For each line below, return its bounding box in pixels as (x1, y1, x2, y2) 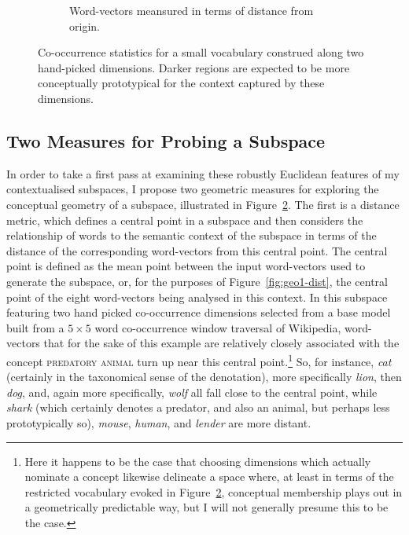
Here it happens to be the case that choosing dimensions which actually (24, 453, 371, 469)
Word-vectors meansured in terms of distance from (69, 2, 314, 18)
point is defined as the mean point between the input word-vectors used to (6, 258, 366, 274)
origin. (69, 17, 100, 34)
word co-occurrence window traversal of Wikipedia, (94, 319, 341, 335)
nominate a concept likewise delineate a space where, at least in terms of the (24, 468, 394, 485)
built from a (6, 319, 64, 335)
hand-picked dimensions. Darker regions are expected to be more (38, 59, 350, 75)
